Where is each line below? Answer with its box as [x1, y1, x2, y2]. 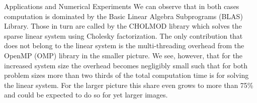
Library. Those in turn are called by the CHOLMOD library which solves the [4, 21, 242, 31]
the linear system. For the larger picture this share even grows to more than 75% [4, 79, 253, 90]
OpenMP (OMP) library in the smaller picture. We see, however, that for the [4, 50, 243, 60]
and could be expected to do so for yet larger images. [4, 89, 168, 100]
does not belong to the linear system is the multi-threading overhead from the [4, 40, 244, 51]
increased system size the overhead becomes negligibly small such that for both [4, 60, 247, 70]
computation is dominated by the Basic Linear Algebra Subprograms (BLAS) [4, 11, 243, 21]
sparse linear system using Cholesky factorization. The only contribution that [4, 30, 243, 41]
